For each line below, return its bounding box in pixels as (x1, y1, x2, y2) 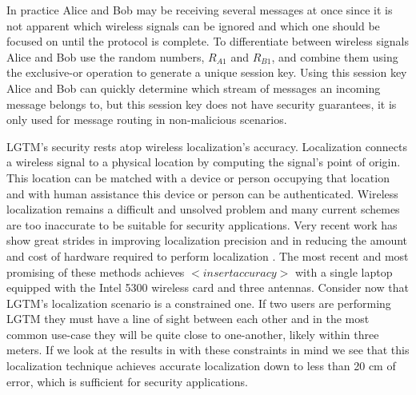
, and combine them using (271, 48, 398, 65)
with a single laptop (295, 263, 393, 280)
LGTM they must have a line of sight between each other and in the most (6, 310, 370, 327)
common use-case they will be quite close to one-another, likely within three (6, 325, 379, 342)
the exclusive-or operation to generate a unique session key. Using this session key (6, 64, 407, 81)
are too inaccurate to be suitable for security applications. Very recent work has (6, 216, 398, 233)
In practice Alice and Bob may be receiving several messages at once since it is (6, 2, 393, 18)
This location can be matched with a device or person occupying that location (6, 169, 390, 186)
